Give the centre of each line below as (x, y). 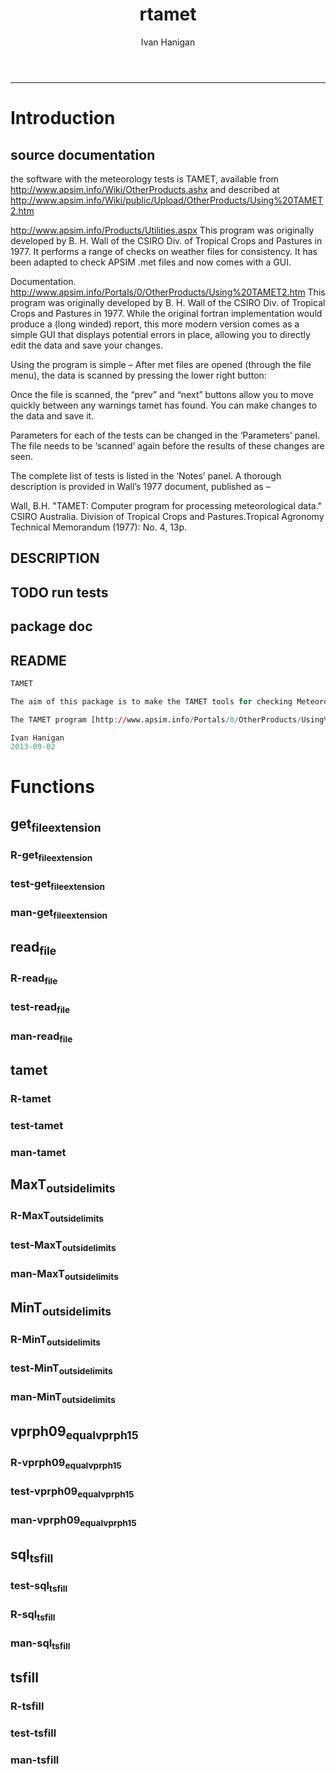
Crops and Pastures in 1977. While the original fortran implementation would (166, 313)
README (38, 660)
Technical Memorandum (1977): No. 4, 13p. (99, 527)
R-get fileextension (51, 856)
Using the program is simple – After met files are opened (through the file (161, 364)
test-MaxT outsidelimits (63, 1245)
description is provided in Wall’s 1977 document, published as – (140, 486)
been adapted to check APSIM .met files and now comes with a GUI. (151, 262)
